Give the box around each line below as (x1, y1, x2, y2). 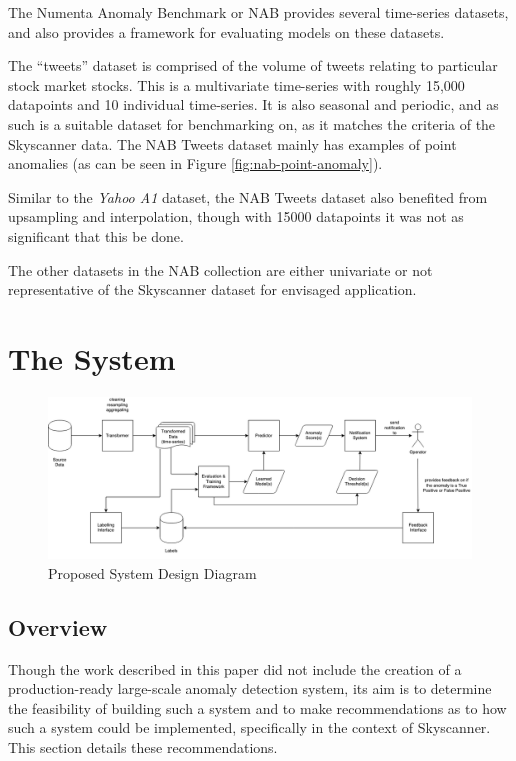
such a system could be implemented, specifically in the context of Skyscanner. (8, 717, 491, 738)
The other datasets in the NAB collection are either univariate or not (8, 259, 433, 280)
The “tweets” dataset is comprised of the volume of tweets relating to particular (8, 55, 498, 76)
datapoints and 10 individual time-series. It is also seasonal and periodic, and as (8, 94, 499, 115)
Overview (8, 611, 108, 642)
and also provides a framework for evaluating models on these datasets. (8, 21, 445, 42)
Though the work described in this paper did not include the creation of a (8, 658, 462, 679)
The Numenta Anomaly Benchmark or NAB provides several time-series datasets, (8, 2, 509, 22)
